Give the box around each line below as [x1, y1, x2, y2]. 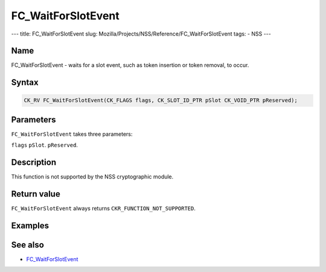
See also [11, 239, 45, 250]
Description [11, 157, 57, 168]
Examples [11, 220, 50, 230]
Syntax [11, 77, 39, 87]
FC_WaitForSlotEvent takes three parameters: [11, 130, 133, 138]
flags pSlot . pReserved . [11, 142, 78, 149]
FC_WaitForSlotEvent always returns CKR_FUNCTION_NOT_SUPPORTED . [11, 205, 196, 212]
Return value [11, 189, 60, 199]
